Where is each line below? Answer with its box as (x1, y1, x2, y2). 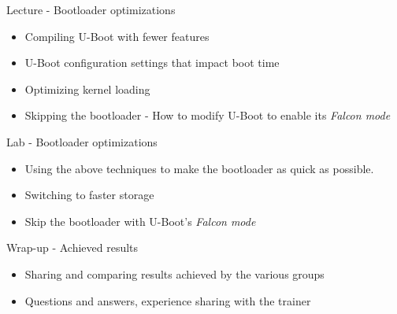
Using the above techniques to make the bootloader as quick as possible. (24, 160, 374, 176)
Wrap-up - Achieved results (6, 239, 139, 256)
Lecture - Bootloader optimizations (6, 2, 176, 17)
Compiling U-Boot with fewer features (24, 28, 210, 44)
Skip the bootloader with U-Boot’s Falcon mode (24, 212, 256, 229)
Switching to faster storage (24, 187, 154, 203)
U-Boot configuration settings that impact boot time (24, 54, 280, 71)
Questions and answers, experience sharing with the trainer (24, 292, 311, 308)
